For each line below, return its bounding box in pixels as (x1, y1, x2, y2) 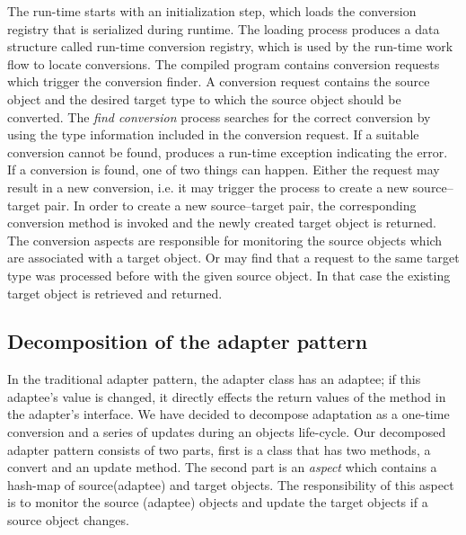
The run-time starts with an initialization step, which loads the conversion (7, 2, 417, 20)
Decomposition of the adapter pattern (7, 327, 368, 355)
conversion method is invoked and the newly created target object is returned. (7, 213, 436, 232)
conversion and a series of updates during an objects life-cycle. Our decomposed (7, 423, 446, 441)
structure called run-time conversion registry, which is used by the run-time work (7, 37, 453, 56)
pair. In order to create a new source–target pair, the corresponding (44, 195, 417, 214)
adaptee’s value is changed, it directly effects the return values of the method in (7, 387, 446, 406)
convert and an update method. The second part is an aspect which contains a (7, 458, 437, 477)
